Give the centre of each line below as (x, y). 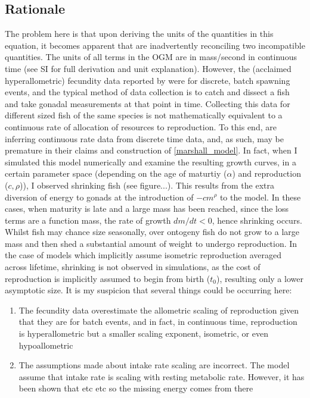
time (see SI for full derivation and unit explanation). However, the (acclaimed (148, 68)
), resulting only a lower (260, 278)
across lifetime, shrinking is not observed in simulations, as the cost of (133, 267)
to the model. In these (260, 197)
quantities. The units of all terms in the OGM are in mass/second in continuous (151, 57)
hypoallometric (46, 345)
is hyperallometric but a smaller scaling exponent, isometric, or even (143, 333)
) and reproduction (266, 173)
